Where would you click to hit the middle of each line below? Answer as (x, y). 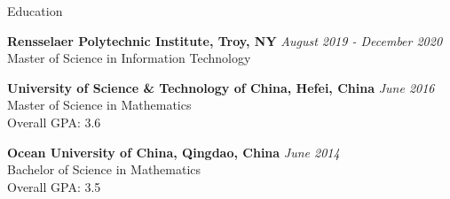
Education (35, 11)
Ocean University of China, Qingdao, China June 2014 (174, 152)
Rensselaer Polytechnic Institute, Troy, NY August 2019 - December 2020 (225, 40)
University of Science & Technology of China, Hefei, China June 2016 (221, 87)
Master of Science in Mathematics (99, 105)
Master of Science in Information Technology (129, 58)
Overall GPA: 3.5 (54, 186)
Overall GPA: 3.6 (54, 122)
